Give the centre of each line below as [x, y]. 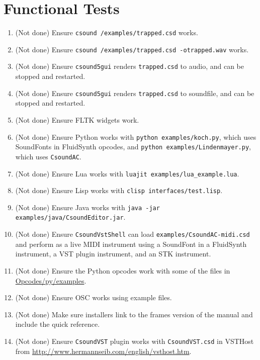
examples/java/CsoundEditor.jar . [70, 217]
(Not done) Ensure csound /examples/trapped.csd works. [107, 32]
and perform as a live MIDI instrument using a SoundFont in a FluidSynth [131, 244]
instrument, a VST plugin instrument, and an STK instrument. [113, 254]
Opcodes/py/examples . [51, 280]
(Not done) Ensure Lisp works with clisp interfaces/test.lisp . [119, 190]
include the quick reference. [58, 324]
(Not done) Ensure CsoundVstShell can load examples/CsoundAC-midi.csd [133, 234]
